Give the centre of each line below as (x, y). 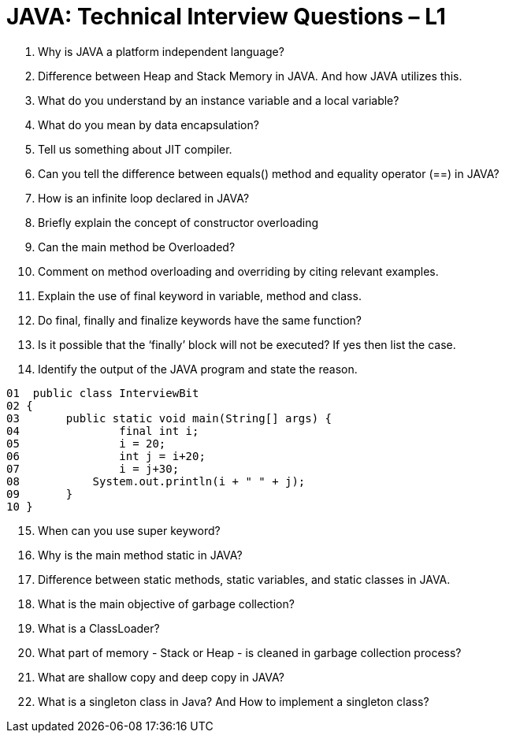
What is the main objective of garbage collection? (166, 603)
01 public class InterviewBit (103, 393)
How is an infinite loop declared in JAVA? (144, 198)
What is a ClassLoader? (99, 628)
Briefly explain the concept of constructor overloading (178, 222)
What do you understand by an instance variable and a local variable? (219, 100)
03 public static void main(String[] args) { (169, 418)
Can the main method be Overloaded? (137, 247)
